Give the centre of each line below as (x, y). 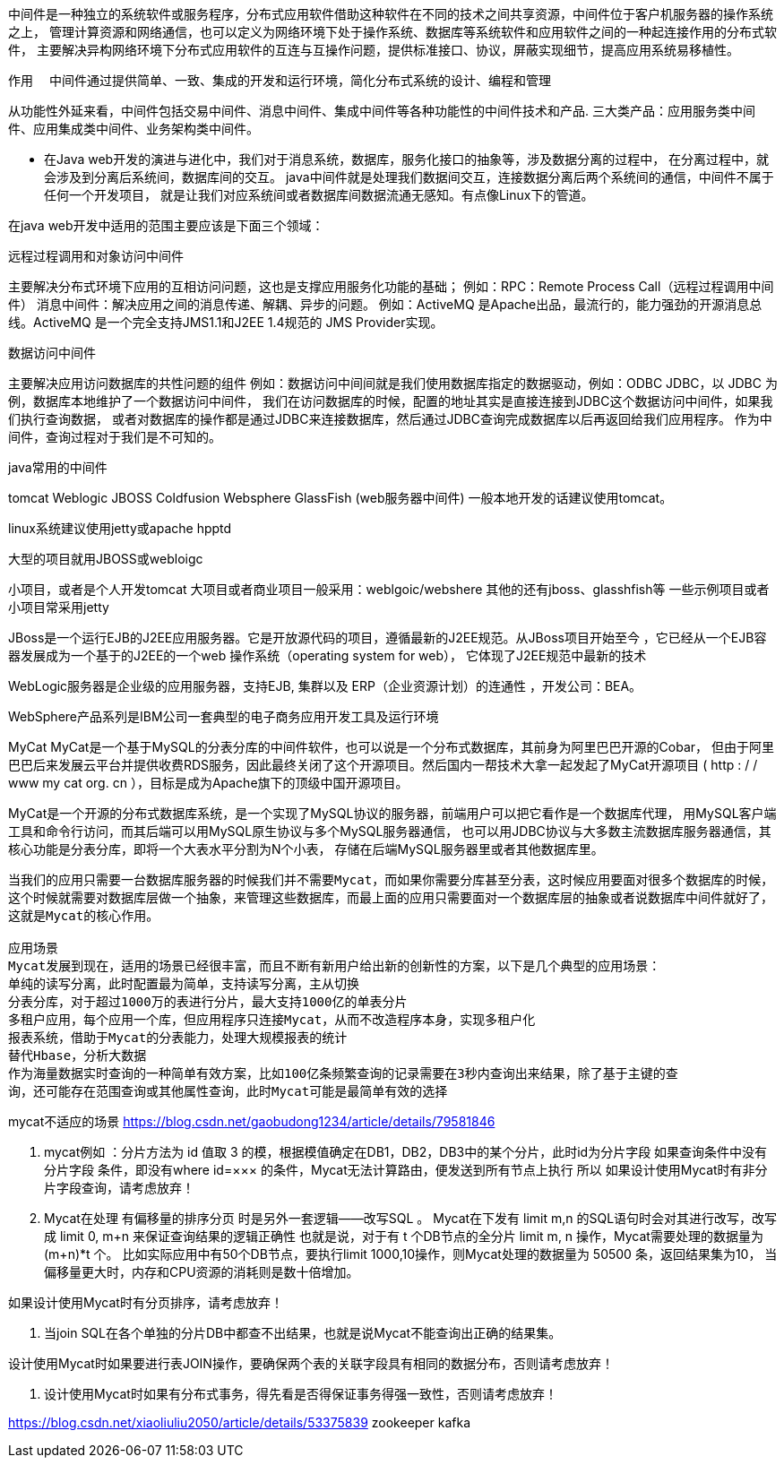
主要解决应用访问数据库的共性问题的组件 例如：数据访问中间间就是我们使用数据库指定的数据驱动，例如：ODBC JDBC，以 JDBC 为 (393, 383)
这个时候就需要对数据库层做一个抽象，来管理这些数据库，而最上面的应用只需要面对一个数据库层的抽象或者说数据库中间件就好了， (391, 898)
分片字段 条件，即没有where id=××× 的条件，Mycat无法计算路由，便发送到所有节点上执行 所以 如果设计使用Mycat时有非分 (406, 1170)
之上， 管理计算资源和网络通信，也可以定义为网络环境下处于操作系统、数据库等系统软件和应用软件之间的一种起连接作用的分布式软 (392, 32)
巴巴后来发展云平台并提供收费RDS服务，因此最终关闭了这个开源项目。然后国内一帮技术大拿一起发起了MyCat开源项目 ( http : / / (383, 765)
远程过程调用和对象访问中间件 (96, 256)
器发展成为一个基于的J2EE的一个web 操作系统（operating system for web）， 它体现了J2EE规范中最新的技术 (327, 655)
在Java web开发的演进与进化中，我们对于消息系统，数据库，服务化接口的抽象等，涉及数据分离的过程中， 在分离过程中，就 (407, 159)
